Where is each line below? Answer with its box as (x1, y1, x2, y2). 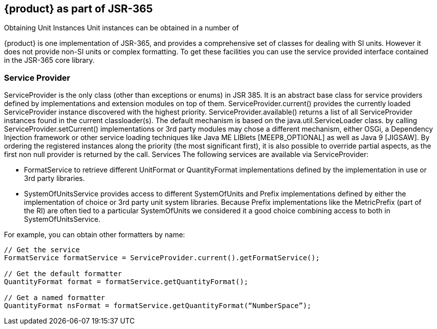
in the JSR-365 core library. (4, 56, 95, 65)
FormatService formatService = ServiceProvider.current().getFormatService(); (4, 254, 320, 262)
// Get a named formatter (4, 294, 105, 302)
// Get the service (4, 246, 80, 254)
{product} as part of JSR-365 (4, 2, 153, 15)
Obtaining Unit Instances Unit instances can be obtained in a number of (4, 23, 239, 32)
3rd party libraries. (24, 174, 85, 183)
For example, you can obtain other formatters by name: (4, 230, 185, 239)
